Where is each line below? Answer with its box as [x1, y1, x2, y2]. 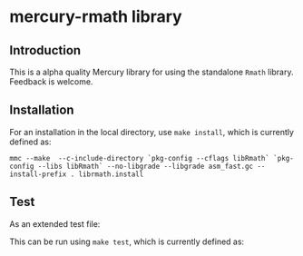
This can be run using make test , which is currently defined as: [9, 236, 245, 247]
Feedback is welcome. [9, 76, 93, 87]
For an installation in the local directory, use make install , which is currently [9, 126, 295, 137]
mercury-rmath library [9, 6, 183, 27]
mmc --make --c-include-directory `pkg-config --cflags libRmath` [9, 153, 270, 162]
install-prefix [9, 170, 67, 179]
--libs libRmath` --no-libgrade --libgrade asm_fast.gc [37, 162, 254, 171]
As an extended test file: [9, 218, 101, 229]
